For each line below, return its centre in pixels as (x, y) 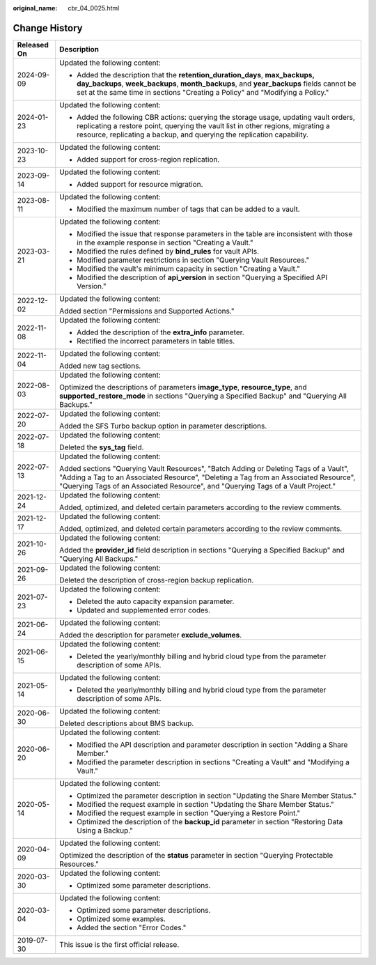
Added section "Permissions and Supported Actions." (147, 311)
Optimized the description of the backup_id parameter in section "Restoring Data (210, 821)
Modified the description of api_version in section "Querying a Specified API (202, 277)
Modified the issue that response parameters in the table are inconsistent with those (215, 233)
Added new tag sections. (100, 366)
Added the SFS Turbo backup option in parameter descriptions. (163, 426)
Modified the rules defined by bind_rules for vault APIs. (168, 251)
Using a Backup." (105, 831)
